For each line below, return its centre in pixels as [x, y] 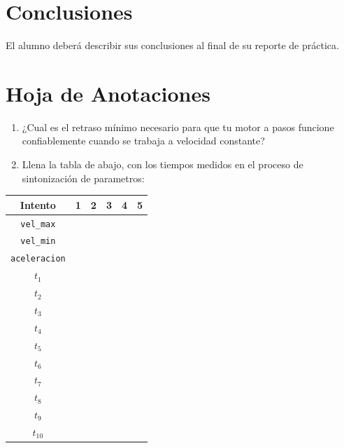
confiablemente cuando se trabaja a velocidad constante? [143, 141]
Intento [38, 204]
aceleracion [38, 259]
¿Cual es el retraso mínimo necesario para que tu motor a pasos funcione [178, 127]
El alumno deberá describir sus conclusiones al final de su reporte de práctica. [172, 45]
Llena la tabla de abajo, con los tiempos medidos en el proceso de [163, 164]
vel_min [38, 242]
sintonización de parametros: [83, 178]
